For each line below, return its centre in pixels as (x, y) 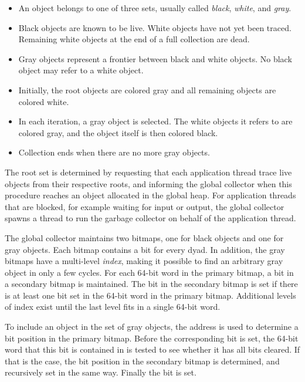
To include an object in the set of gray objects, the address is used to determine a (152, 327)
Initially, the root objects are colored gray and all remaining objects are (147, 89)
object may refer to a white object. (81, 70)
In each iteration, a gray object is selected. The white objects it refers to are (155, 121)
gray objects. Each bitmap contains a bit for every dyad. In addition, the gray (145, 249)
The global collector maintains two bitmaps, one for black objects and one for (144, 237)
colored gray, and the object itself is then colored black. (118, 132)
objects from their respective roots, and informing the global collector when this (148, 183)
